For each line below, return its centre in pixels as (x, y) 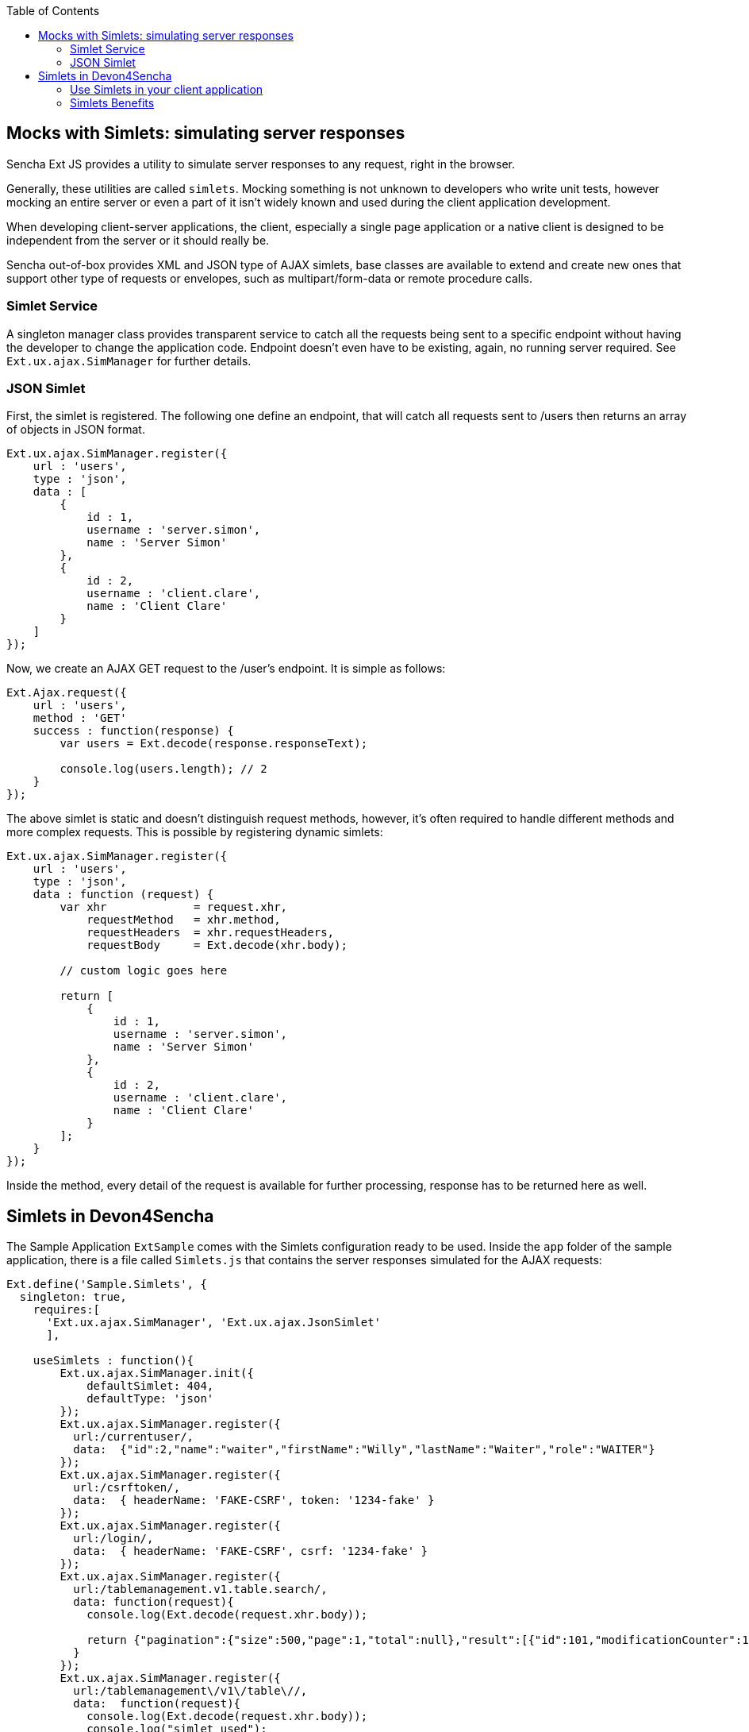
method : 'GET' (80, 718)
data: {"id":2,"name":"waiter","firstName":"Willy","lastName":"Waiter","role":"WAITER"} (364, 1450)
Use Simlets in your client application (167, 89)
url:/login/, (113, 1539)
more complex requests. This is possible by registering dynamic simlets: (195, 832)
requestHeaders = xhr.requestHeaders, (211, 933)
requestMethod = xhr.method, (184, 920)
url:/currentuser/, (134, 1437)
